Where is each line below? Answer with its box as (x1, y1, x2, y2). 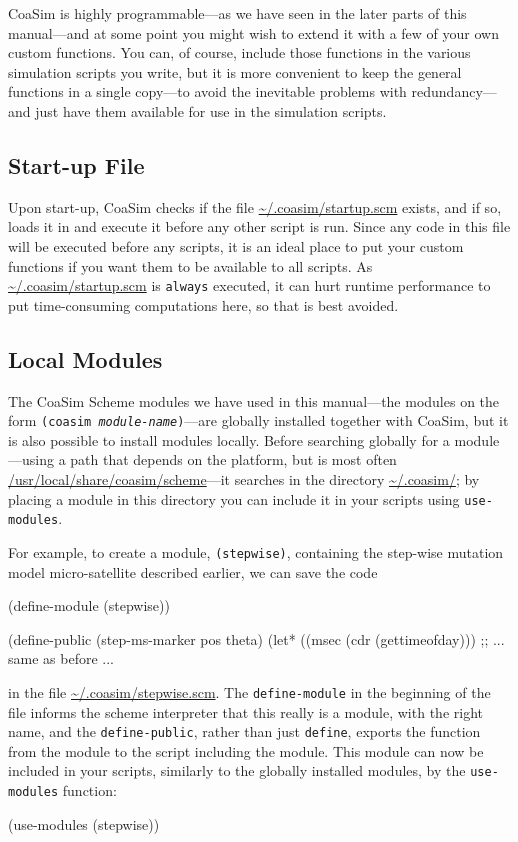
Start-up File (8, 149, 145, 180)
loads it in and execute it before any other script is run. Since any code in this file (8, 216, 511, 237)
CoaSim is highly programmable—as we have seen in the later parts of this (8, 3, 467, 23)
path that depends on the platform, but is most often (70, 449, 397, 470)
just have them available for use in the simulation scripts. (35, 100, 387, 121)
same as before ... (8, 648, 114, 669)
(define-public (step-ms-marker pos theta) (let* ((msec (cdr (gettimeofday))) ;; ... (8, 628, 505, 649)
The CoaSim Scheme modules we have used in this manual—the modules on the (8, 390, 500, 411)
